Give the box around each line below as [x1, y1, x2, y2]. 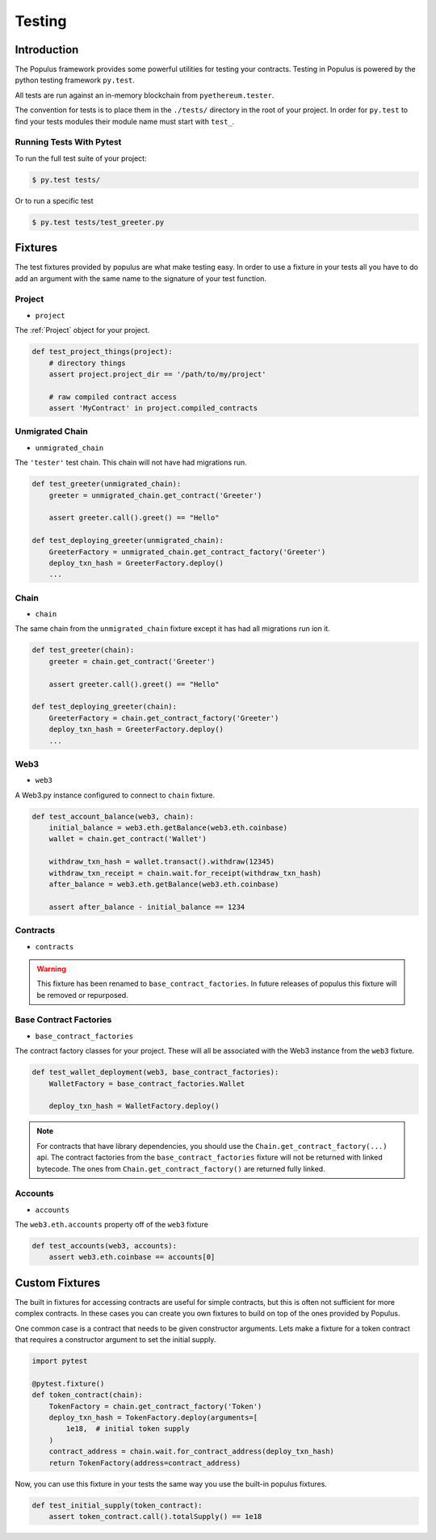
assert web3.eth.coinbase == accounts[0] [48, 1252, 216, 1262]
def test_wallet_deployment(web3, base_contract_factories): [31, 1067, 279, 1077]
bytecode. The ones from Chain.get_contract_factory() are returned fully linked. [36, 1163, 326, 1173]
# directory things [48, 358, 127, 368]
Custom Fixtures [15, 1276, 101, 1290]
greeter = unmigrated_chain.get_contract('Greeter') [48, 490, 262, 500]
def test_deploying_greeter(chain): [31, 702, 178, 711]
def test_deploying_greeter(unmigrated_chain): [31, 536, 224, 545]
